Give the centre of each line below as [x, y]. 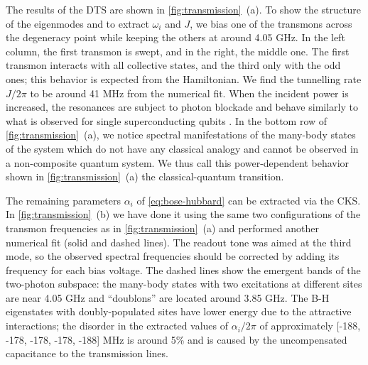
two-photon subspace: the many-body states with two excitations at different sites [184, 284]
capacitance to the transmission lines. [87, 353]
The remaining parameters [63, 200]
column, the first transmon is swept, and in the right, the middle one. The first [178, 51]
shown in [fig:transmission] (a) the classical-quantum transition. [145, 176]
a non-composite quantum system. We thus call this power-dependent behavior [178, 162]
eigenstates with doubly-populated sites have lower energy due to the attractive [179, 311]
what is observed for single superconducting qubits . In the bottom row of [167, 120]
